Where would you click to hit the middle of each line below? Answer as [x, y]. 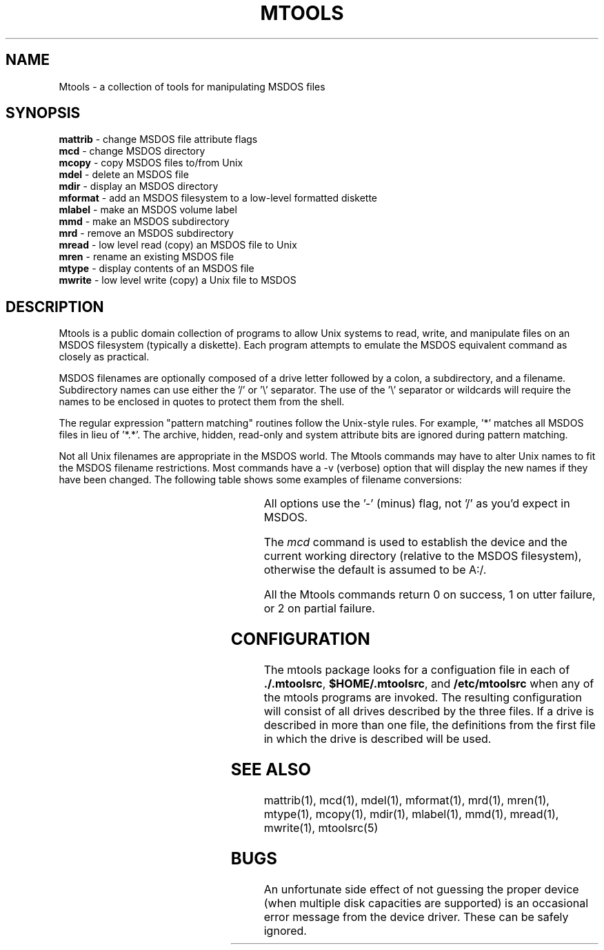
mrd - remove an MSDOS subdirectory [146, 233]
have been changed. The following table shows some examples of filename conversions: [260, 480]
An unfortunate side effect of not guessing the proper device [421, 889]
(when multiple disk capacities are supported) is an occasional [426, 903]
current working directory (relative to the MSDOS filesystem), [423, 556]
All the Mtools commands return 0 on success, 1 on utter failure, [430, 595]
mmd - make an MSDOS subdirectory [144, 222]
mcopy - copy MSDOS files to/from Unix [151, 163]
